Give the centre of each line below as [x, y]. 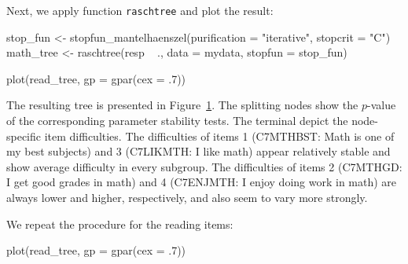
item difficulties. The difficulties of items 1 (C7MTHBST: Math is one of [219, 136]
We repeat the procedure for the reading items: [120, 224]
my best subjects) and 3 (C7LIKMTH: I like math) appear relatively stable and [198, 151]
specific [24, 136]
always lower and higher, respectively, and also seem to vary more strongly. [187, 197]
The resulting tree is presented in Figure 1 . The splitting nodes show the [182, 105]
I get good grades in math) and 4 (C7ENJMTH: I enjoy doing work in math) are [202, 182]
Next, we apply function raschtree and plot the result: [140, 10]
